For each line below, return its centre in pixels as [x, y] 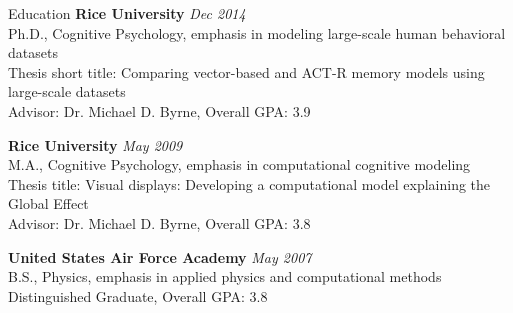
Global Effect [48, 203]
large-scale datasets [67, 91]
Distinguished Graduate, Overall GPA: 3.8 [138, 295]
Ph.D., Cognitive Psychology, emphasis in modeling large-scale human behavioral [257, 32]
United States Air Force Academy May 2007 [160, 256]
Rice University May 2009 [95, 144]
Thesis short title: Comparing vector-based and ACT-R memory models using [246, 71]
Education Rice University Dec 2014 [127, 13]
